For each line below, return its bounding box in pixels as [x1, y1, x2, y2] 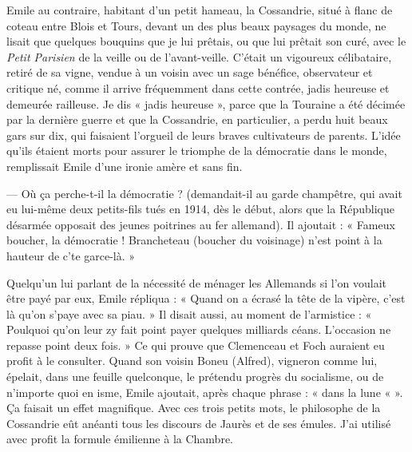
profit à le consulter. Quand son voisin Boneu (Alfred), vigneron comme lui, [6, 352, 378, 369]
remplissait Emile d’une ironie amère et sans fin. [6, 157, 243, 174]
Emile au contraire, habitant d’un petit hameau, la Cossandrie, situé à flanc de [6, 2, 393, 18]
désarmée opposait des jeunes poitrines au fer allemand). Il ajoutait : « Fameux [6, 216, 395, 232]
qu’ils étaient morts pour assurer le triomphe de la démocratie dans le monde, [6, 142, 387, 159]
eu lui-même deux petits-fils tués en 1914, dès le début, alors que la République [6, 200, 394, 217]
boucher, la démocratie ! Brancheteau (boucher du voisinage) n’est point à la [6, 232, 382, 248]
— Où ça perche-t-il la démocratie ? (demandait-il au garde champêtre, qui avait [6, 184, 402, 201]
